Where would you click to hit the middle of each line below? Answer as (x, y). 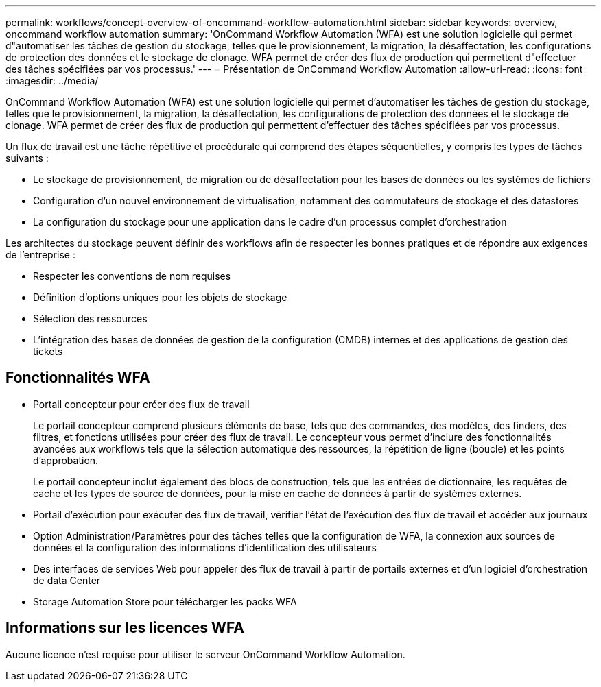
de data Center (67, 580)
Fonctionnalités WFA (78, 378)
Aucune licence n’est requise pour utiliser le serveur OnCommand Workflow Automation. (205, 654)
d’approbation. (66, 460)
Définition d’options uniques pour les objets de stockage (160, 297)
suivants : (27, 158)
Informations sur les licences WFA (125, 628)
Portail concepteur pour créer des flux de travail (141, 404)
